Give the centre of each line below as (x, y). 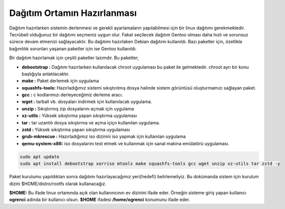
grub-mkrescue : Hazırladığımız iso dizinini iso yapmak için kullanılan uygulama (104, 136)
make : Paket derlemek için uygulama (60, 81)
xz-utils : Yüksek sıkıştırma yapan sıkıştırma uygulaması (79, 116)
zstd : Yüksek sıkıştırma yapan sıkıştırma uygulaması (76, 130)
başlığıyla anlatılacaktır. (46, 74)
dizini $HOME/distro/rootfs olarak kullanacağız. (58, 184)
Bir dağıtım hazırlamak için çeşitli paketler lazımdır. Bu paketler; (74, 58)
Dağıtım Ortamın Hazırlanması (73, 13)
